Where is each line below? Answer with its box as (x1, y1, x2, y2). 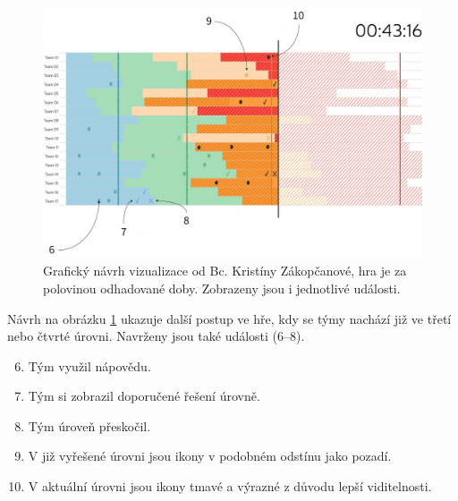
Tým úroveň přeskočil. (28, 416, 151, 435)
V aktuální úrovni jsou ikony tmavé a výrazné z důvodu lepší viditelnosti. (28, 477, 432, 496)
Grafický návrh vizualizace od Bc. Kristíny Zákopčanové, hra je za (43, 261, 407, 280)
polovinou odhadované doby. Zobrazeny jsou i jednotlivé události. (43, 278, 401, 297)
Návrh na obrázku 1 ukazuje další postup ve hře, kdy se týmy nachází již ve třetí (7, 309, 452, 327)
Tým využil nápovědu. (28, 356, 151, 375)
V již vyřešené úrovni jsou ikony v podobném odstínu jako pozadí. (28, 446, 392, 465)
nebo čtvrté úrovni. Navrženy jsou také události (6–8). (7, 327, 305, 345)
